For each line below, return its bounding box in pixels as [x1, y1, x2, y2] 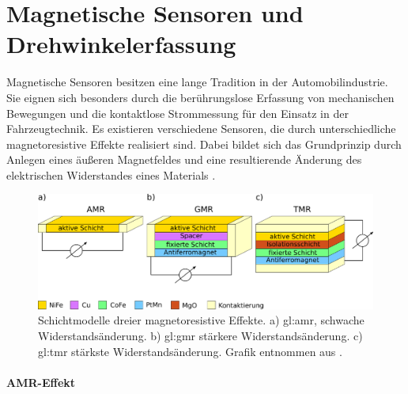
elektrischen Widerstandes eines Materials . [6, 166, 216, 183]
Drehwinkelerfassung [6, 28, 236, 60]
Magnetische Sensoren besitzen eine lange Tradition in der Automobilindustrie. [6, 74, 388, 90]
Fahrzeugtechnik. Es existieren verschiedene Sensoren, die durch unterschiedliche [6, 120, 396, 137]
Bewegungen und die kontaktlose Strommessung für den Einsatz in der [6, 104, 349, 121]
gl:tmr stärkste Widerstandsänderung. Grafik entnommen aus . [38, 343, 342, 359]
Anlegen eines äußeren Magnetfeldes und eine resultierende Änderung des [6, 151, 362, 168]
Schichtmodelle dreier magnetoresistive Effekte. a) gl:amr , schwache [38, 312, 365, 328]
